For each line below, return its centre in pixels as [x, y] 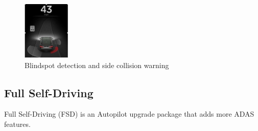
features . [17, 124]
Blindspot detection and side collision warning [97, 65]
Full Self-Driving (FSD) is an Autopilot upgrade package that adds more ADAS [129, 114]
